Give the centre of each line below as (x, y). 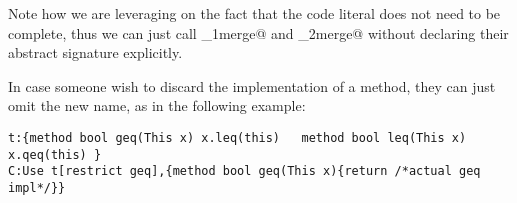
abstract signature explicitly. (95, 52)
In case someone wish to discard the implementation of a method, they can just (252, 85)
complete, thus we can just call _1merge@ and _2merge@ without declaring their (258, 32)
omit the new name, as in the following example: (157, 105)
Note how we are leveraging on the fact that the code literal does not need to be (254, 13)
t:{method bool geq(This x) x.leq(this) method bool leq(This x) (237, 137)
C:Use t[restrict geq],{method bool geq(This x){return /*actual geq (244, 171)
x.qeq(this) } (55, 154)
